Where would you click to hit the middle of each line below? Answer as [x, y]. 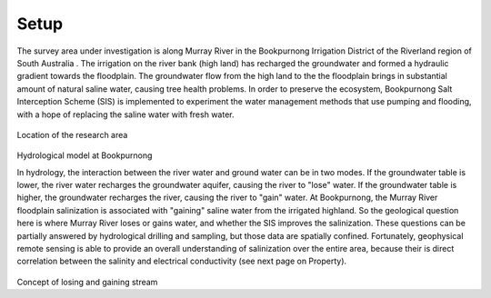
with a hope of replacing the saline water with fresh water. [125, 114]
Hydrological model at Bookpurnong [85, 155]
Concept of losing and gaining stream [87, 282]
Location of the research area [72, 134]
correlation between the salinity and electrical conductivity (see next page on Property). [182, 261]
